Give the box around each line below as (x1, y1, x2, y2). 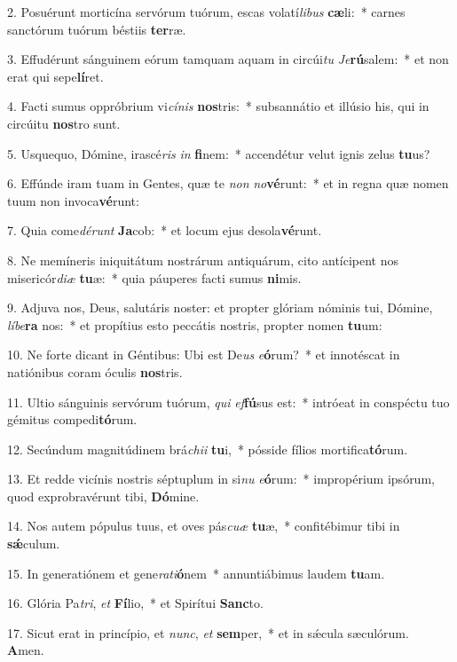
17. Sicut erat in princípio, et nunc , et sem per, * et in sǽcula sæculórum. (7, 623, 409, 642)
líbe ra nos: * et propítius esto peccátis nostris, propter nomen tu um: (7, 315, 382, 334)
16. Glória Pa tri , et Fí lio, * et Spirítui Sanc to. (7, 594, 264, 612)
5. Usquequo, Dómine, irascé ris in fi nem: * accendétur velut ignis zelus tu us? (7, 144, 430, 162)
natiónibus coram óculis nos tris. (7, 362, 183, 381)
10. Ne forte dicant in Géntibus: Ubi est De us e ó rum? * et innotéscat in (7, 345, 400, 364)
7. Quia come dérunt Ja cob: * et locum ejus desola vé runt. (7, 221, 322, 240)
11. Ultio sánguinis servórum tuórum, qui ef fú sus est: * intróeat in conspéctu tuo (7, 392, 450, 411)
